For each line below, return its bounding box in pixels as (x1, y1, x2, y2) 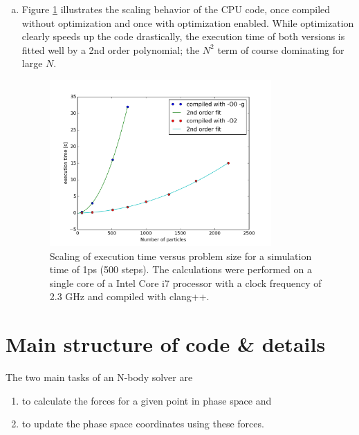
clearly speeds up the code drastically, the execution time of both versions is (21, 29, 345, 44)
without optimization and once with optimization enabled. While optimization (21, 15, 354, 30)
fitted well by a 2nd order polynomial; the (21, 42, 200, 57)
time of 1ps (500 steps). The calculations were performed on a (49, 262, 312, 277)
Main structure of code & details (6, 330, 326, 358)
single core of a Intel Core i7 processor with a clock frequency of (49, 275, 322, 290)
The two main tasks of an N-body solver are (6, 370, 193, 385)
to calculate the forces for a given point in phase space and (21, 393, 272, 407)
